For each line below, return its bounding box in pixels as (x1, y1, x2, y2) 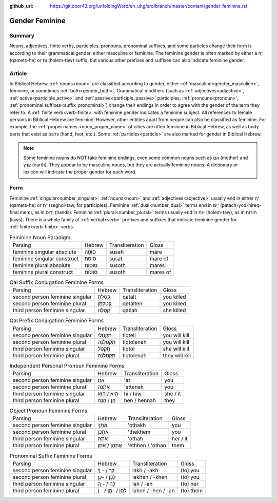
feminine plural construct (12, 268, 73, 276)
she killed (163, 307, 186, 314)
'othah (127, 435, 143, 442)
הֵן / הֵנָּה (97, 397, 116, 404)
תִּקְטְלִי (97, 332, 112, 339)
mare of (149, 255, 169, 262)
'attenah (124, 383, 144, 390)
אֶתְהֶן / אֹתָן (97, 442, 123, 449)
